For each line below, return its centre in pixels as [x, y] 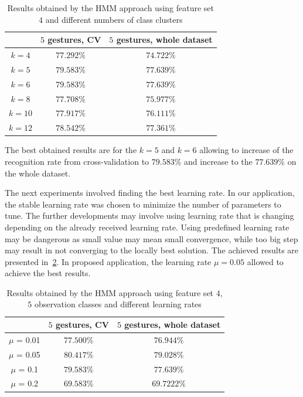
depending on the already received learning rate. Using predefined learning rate [147, 227]
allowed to [265, 261]
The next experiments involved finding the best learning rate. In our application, [150, 193]
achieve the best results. [48, 273]
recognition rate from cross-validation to [77, 161]
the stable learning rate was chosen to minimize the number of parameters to [143, 204]
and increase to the [218, 161]
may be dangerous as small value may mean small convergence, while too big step [151, 238]
